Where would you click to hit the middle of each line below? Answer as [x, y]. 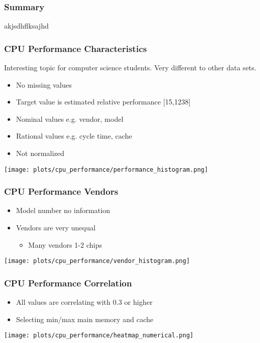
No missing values [44, 84]
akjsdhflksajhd [26, 26]
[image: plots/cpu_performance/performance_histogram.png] [106, 169]
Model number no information [63, 210]
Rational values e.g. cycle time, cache [74, 136]
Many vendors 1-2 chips [65, 244]
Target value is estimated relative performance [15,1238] [103, 102]
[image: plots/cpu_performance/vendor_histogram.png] [97, 261]
